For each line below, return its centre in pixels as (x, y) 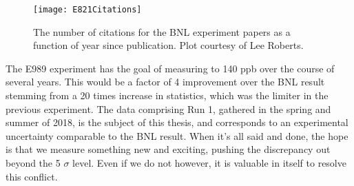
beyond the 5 (33, 163)
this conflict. (32, 176)
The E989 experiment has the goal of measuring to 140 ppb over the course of (170, 68)
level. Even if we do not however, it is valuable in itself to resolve (209, 163)
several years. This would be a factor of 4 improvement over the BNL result (165, 82)
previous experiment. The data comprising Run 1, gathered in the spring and (168, 108)
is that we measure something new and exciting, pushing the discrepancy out (168, 149)
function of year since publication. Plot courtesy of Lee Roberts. (168, 45)
